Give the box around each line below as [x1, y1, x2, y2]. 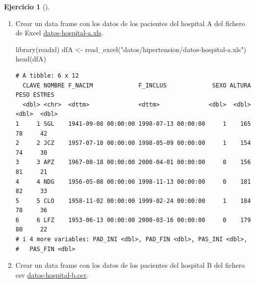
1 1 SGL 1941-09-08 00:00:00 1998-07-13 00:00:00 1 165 [15, 120, 251, 127]
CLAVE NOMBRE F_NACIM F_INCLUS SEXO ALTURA [23, 82, 251, 89]
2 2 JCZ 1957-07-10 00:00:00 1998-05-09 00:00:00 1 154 [15, 140, 251, 147]
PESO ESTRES [15, 91, 54, 99]
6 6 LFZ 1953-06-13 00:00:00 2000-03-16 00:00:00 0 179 [15, 216, 251, 224]
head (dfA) [15, 54, 47, 64]
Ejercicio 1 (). [4, 1, 50, 11]
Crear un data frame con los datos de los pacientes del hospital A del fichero [15, 18, 245, 28]
